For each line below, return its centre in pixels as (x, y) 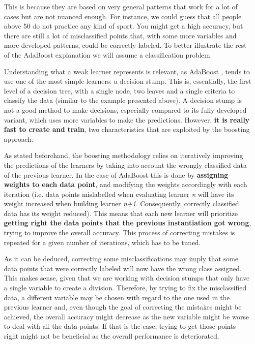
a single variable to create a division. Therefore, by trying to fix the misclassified (125, 288)
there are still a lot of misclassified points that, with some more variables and (120, 35)
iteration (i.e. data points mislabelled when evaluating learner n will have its (119, 194)
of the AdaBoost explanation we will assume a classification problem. (108, 54)
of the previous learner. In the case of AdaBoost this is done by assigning (116, 174)
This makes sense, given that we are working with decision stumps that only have (127, 278)
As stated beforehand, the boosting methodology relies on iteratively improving (124, 155)
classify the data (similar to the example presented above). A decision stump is (123, 100)
